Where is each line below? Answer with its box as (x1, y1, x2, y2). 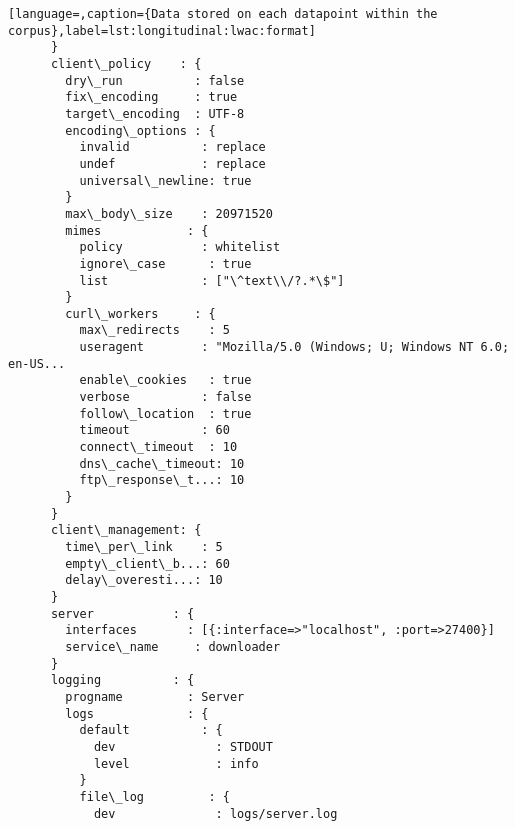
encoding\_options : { (65, 123, 216, 138)
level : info (93, 756, 259, 771)
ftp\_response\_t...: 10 (79, 473, 245, 488)
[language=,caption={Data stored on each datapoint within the (8, 7, 438, 21)
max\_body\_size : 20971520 (65, 206, 273, 221)
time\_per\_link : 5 (65, 540, 223, 554)
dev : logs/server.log (93, 806, 338, 821)
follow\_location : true (79, 406, 252, 421)
